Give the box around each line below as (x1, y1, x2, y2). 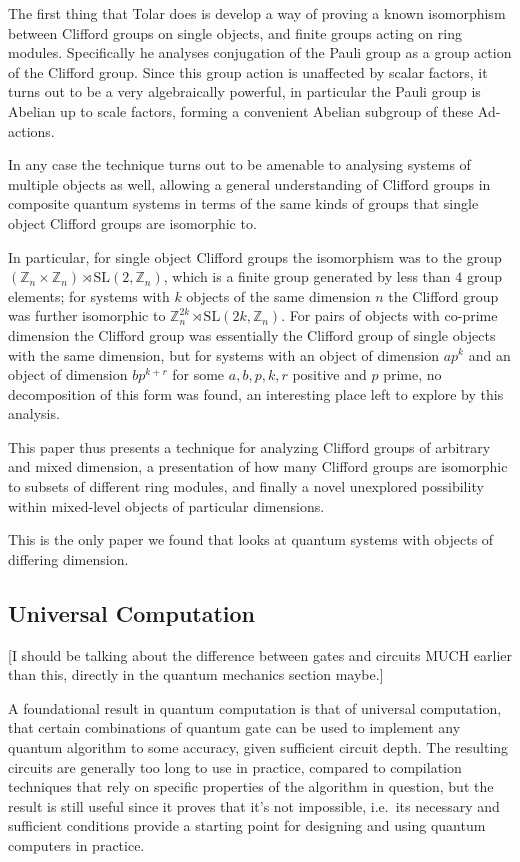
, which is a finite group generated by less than (163, 266, 451, 287)
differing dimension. (8, 548, 129, 569)
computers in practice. (8, 834, 145, 855)
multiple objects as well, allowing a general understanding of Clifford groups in (8, 173, 491, 194)
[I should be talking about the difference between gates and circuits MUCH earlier (8, 644, 512, 665)
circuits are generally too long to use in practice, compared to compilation (8, 756, 462, 777)
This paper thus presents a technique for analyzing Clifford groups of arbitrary (8, 436, 491, 457)
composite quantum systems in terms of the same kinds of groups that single (8, 193, 479, 214)
